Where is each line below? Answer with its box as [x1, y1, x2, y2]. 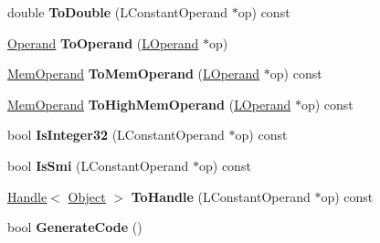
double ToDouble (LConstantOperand [7, 3, 228, 21]
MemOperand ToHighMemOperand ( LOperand [7, 94, 291, 113]
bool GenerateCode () [7, 217, 142, 237]
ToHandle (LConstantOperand [131, 186, 311, 206]
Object [68, 186, 106, 206]
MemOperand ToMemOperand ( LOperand [7, 64, 260, 83]
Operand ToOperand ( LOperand [7, 33, 199, 52]
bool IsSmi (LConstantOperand [7, 155, 189, 174]
